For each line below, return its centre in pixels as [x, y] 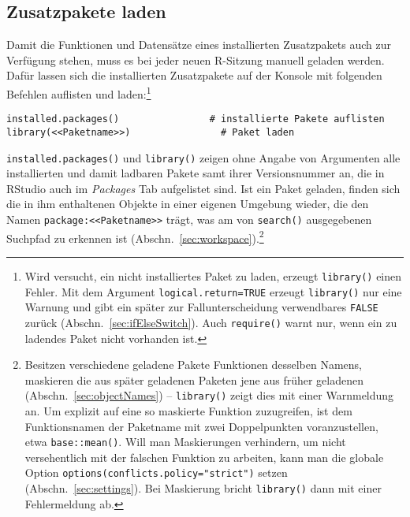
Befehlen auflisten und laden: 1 [79, 92]
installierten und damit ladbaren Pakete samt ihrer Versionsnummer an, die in [196, 173]
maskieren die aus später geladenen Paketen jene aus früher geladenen [194, 379]
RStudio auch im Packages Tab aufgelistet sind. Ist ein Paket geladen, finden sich [203, 188]
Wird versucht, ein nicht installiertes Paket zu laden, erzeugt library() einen [213, 275]
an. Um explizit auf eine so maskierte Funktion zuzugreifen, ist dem [188, 410]
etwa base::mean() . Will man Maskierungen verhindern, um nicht [185, 442]
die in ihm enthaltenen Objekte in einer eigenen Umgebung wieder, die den [188, 204]
